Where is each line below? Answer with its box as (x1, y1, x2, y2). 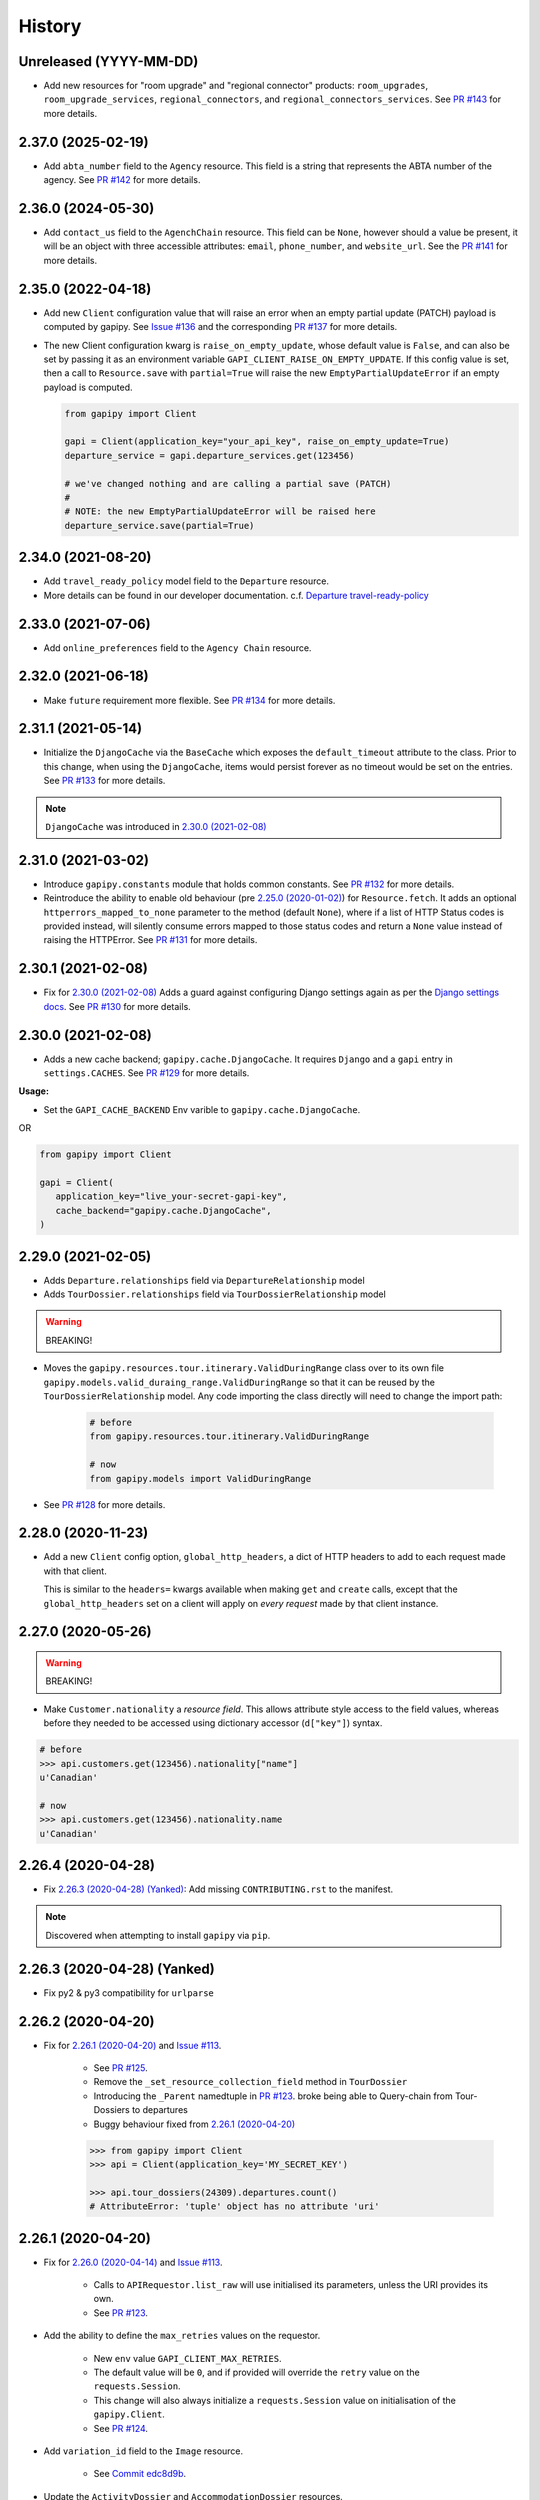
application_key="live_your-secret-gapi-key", (55, 1191, 288, 1202)
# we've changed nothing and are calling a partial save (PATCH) (64, 478, 392, 489)
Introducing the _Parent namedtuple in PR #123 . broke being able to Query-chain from (93, 2090, 454, 2102)
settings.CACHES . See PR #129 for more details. (43, 1067, 250, 1079)
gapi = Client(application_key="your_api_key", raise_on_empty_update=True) (64, 436, 450, 447)
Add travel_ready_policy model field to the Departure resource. (43, 575, 330, 587)
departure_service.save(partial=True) (64, 520, 255, 531)
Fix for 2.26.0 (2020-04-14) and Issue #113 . (43, 2256, 223, 2268)
